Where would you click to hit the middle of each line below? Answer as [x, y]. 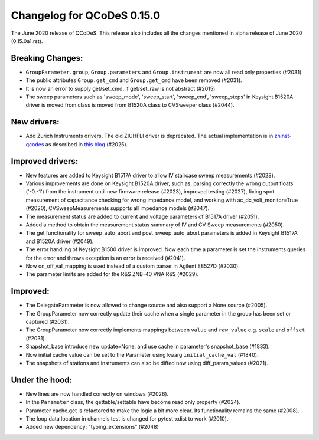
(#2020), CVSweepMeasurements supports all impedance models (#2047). [118, 208]
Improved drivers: [45, 161]
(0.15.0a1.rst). [27, 41]
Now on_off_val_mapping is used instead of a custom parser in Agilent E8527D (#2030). [133, 266]
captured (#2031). [48, 321]
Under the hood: [42, 380]
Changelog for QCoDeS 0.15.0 [86, 15]
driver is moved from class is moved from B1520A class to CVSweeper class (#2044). [130, 105]
